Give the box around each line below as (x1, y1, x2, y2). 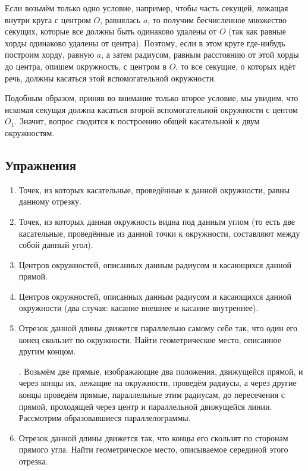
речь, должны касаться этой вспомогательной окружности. (5, 71, 216, 84)
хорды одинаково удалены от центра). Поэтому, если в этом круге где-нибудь (5, 36, 285, 49)
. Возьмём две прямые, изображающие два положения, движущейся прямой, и (18, 365, 303, 377)
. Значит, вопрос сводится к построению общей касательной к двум (14, 115, 260, 127)
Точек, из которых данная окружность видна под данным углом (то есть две (18, 215, 295, 227)
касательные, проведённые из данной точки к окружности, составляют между (18, 227, 300, 239)
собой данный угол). (18, 238, 93, 251)
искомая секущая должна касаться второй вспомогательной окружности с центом (5, 103, 298, 115)
